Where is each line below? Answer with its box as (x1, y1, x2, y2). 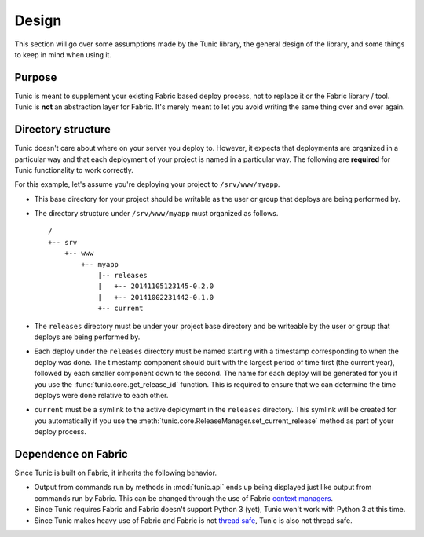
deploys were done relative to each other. (34, 390, 169, 400)
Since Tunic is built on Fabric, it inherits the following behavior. (14, 468, 217, 478)
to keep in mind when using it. (14, 49, 111, 59)
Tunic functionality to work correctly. (14, 165, 133, 174)
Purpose (14, 71, 57, 84)
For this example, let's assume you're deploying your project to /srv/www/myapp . (14, 180, 280, 189)
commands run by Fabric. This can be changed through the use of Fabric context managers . (34, 493, 334, 502)
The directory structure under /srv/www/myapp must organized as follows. (34, 209, 279, 218)
